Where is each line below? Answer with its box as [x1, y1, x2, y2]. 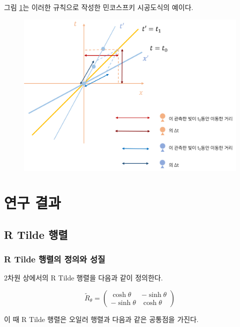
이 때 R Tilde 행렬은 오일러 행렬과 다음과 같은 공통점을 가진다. [4, 313, 198, 324]
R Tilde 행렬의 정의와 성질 [4, 252, 105, 265]
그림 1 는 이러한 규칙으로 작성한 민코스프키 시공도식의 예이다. [4, 2, 193, 12]
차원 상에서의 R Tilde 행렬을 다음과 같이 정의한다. [7, 272, 163, 283]
